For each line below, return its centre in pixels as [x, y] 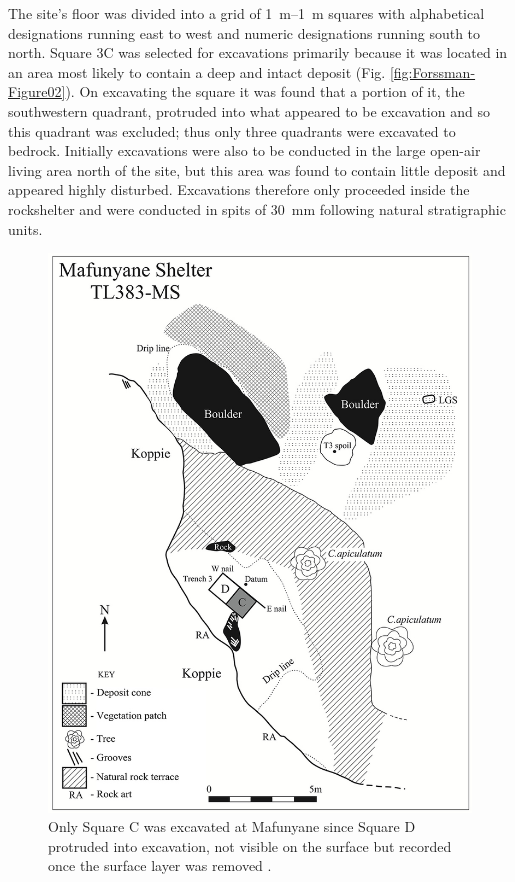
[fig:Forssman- [432, 71]
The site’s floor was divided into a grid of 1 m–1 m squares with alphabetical [246, 13]
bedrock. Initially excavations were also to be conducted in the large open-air [244, 150]
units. [25, 228]
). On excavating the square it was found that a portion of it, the [265, 91]
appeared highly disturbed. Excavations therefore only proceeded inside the [239, 189]
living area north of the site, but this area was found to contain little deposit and [257, 169]
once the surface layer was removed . [160, 865]
